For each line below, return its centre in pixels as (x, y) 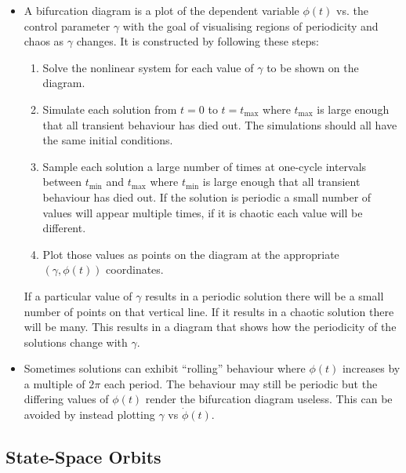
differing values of (66, 399)
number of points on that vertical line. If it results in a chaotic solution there (209, 311)
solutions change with (76, 342)
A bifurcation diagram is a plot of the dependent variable (161, 10)
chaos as (44, 41)
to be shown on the (313, 67)
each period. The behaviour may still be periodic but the (241, 383)
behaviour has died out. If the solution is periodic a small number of (207, 196)
